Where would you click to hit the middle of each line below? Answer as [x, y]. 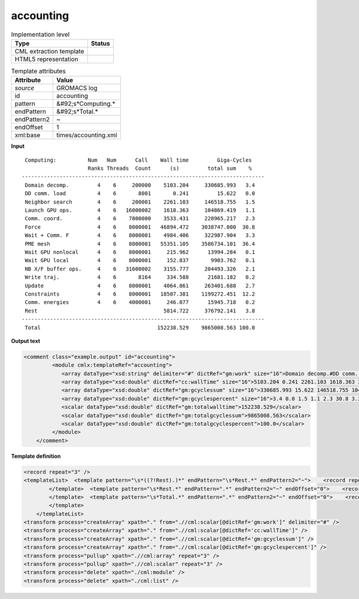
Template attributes [38, 71]
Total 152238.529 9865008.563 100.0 [140, 327]
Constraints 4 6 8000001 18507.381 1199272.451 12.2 [140, 294]
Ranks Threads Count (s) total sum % [170, 168]
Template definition [36, 456]
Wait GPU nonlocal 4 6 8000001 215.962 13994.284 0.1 [140, 252]
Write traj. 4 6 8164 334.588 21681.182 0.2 [140, 277]
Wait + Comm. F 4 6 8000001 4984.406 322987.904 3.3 [140, 235]
